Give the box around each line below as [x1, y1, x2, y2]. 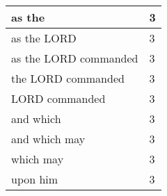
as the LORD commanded [11, 50, 138, 66]
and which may [11, 131, 86, 147]
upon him [11, 171, 58, 187]
